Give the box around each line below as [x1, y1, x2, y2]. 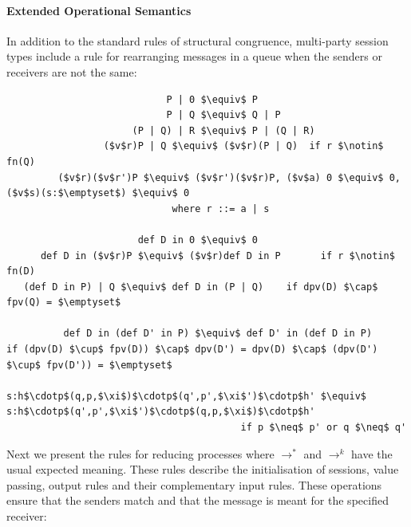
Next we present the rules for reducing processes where [6, 445, 275, 462]
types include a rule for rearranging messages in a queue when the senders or [6, 48, 382, 65]
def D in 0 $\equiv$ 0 [137, 234, 258, 246]
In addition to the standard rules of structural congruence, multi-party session [6, 32, 389, 49]
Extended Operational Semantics [6, 2, 192, 18]
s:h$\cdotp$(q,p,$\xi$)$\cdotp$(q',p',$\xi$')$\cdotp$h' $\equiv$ [6, 390, 367, 402]
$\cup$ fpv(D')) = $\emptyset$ [6, 359, 172, 371]
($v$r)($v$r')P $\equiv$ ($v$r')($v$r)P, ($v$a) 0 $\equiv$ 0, [57, 171, 401, 183]
